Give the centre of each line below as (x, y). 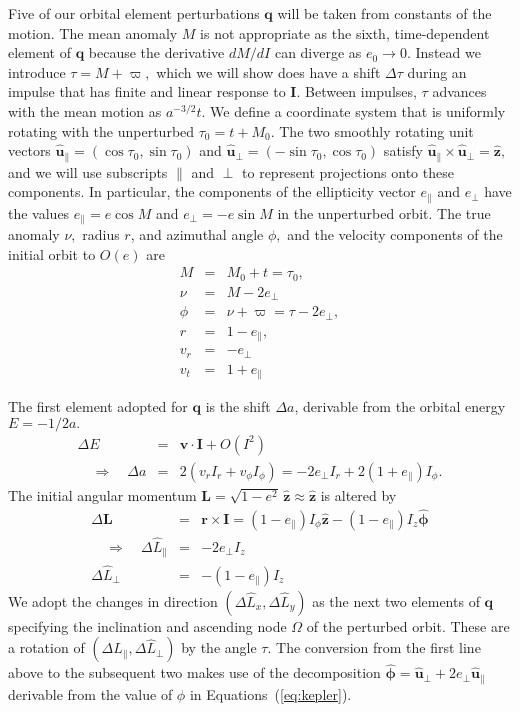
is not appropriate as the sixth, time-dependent (345, 32)
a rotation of (46, 647)
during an (437, 71)
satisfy (403, 150)
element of (39, 52)
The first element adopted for (98, 406)
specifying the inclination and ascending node (147, 625)
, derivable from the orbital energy (400, 406)
